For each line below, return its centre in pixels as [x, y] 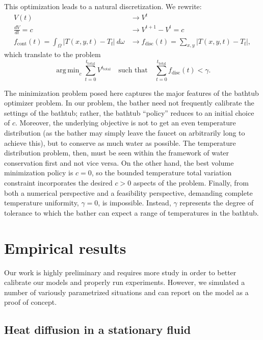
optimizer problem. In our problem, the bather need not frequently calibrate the [129, 103]
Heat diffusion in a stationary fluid [98, 330]
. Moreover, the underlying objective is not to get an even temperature [126, 123]
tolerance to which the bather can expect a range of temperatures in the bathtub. [131, 212]
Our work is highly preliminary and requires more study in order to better [120, 272]
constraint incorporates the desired [58, 183]
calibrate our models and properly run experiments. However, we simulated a [125, 282]
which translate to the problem [52, 54]
